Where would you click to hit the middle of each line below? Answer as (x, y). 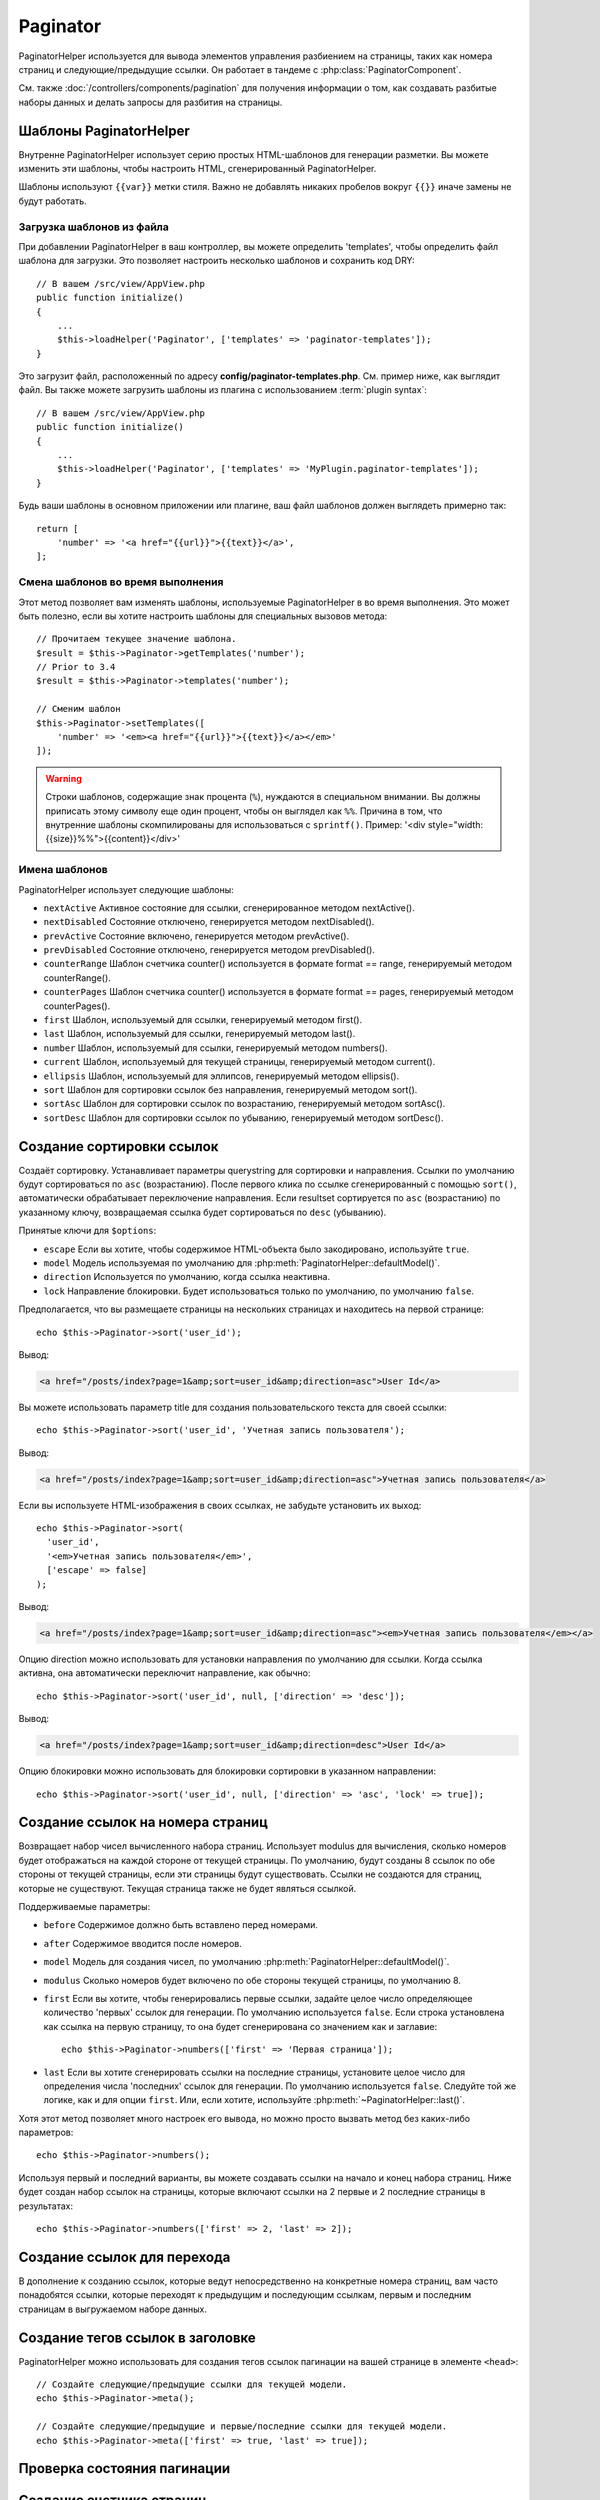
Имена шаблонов (63, 870)
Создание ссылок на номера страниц (143, 1822)
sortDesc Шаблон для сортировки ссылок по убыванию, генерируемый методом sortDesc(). (243, 1117)
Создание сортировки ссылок (118, 1146)
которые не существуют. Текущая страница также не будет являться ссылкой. (187, 1888)
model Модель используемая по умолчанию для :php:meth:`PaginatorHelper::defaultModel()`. (241, 1263)
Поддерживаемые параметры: (84, 1906)
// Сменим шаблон (78, 709)
